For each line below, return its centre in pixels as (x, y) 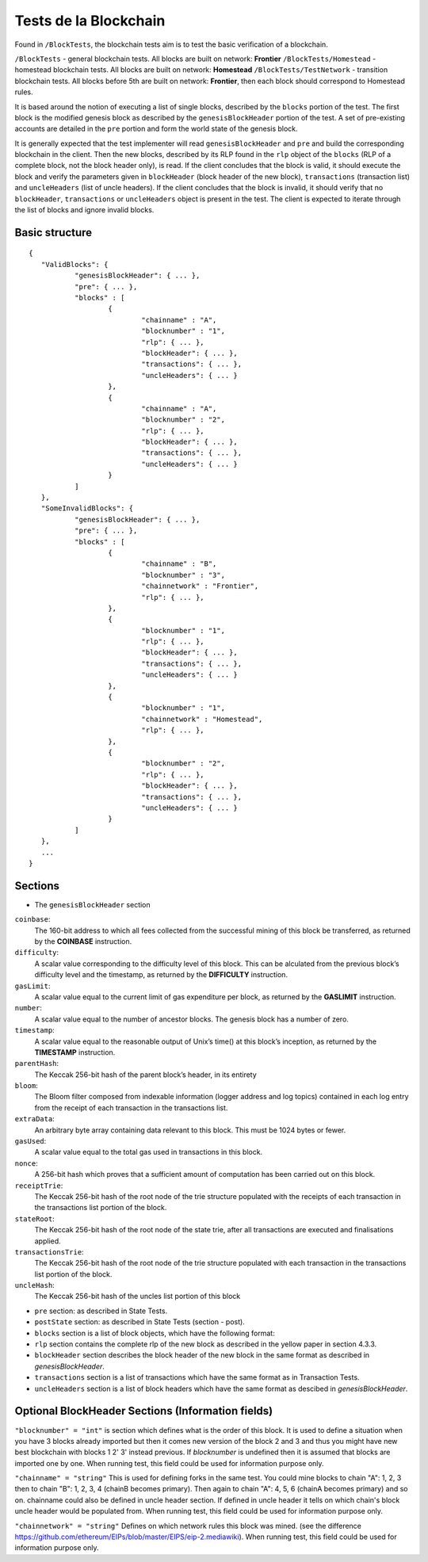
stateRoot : (34, 1218)
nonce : (27, 1163)
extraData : (34, 1119)
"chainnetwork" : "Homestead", (202, 719)
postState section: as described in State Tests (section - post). (139, 1322)
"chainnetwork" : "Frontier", (200, 586)
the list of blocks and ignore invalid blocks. (84, 210)
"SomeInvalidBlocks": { (87, 508)
